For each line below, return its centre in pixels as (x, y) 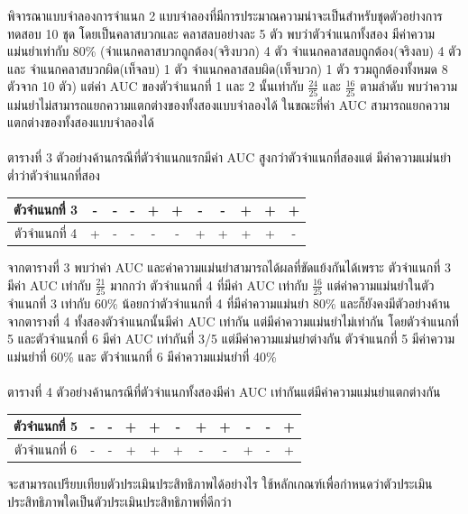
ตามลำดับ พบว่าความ (409, 86)
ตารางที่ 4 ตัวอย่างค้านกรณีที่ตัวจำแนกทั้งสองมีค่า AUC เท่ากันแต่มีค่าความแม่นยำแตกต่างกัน (224, 391)
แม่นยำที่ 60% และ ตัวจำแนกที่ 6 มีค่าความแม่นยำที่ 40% (142, 356)
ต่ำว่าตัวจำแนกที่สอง (54, 175)
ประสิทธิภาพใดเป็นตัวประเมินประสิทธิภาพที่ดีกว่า (119, 501)
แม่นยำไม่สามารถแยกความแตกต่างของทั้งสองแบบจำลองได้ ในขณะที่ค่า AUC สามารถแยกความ (229, 104)
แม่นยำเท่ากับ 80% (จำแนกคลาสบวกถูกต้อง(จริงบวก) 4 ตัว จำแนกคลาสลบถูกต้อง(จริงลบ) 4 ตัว (234, 51)
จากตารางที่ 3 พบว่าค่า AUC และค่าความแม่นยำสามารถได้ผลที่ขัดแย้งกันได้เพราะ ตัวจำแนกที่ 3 (229, 267)
